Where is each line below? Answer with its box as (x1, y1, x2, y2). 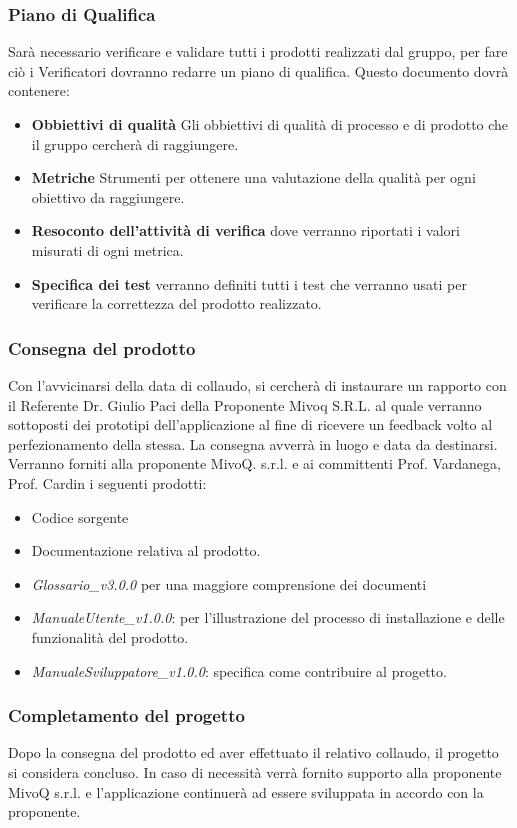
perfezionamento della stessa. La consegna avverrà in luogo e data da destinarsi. (8, 433, 498, 454)
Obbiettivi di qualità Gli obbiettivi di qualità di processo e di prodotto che (31, 114, 509, 134)
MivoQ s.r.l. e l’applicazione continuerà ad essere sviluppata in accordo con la (8, 781, 484, 802)
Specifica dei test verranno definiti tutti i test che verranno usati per (31, 273, 467, 294)
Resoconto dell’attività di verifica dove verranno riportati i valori (31, 220, 460, 241)
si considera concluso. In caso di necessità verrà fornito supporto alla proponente (8, 761, 502, 782)
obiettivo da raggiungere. (31, 186, 185, 207)
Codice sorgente (31, 506, 129, 527)
